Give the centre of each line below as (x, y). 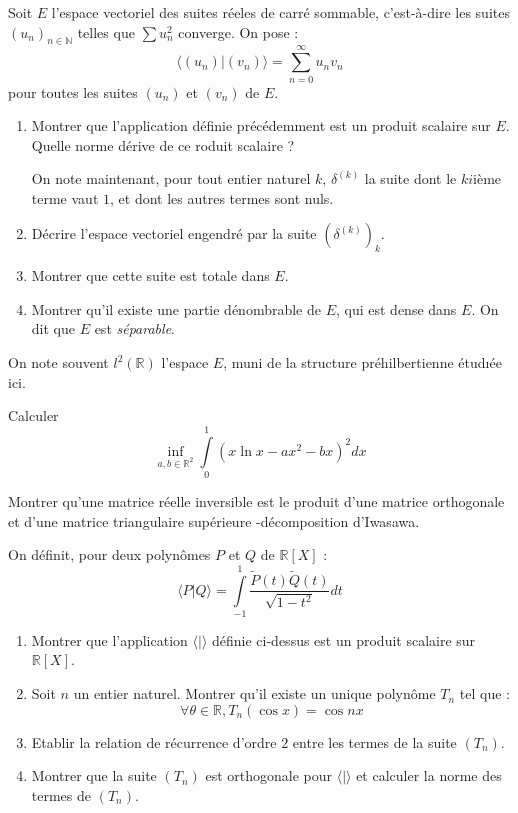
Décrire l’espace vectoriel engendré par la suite (174, 233)
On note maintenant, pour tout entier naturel (171, 178)
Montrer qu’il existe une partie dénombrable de (176, 308)
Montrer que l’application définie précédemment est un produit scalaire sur (261, 125)
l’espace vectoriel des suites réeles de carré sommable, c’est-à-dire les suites (280, 12)
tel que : (484, 693)
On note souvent (58, 362)
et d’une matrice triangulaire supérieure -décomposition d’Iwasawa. (214, 520)
